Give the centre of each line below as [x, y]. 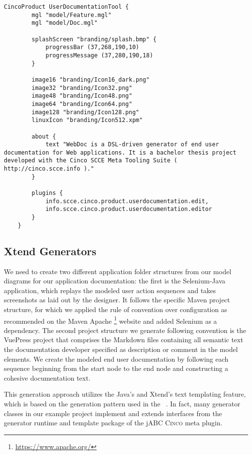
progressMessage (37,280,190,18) [99, 55]
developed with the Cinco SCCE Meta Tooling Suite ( [91, 161]
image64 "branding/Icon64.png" [82, 104]
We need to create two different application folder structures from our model [118, 271]
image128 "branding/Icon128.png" [86, 112]
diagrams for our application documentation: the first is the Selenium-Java [115, 281]
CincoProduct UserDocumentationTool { [66, 7]
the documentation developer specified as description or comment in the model [121, 349]
